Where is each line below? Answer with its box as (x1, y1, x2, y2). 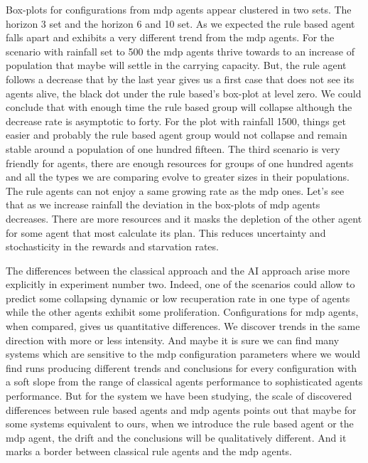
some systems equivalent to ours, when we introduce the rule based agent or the (6, 416, 354, 431)
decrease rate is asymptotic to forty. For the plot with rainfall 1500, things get (6, 113, 347, 128)
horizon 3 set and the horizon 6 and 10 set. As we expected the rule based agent (6, 16, 355, 31)
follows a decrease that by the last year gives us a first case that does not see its (6, 71, 355, 86)
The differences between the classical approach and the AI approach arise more (6, 262, 350, 277)
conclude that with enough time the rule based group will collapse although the (6, 100, 352, 115)
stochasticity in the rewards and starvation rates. (6, 239, 219, 254)
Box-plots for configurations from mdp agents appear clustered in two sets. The (6, 2, 352, 16)
